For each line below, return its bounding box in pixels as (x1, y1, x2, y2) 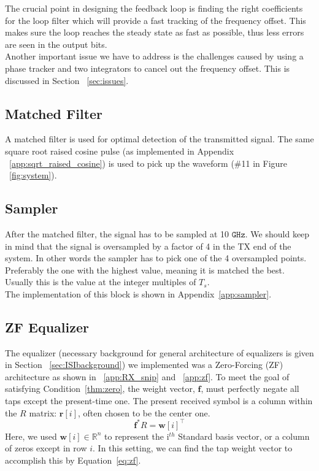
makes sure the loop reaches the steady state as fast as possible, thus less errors (5, 26, 304, 39)
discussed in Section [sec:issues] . (5, 74, 129, 86)
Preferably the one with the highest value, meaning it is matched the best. (5, 263, 285, 276)
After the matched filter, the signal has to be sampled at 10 (5, 227, 229, 240)
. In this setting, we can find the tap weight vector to (93, 442, 293, 454)
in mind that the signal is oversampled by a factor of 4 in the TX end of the (5, 239, 291, 252)
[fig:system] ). (9, 169, 57, 182)
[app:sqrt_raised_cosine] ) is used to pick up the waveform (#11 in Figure (9, 156, 288, 169)
